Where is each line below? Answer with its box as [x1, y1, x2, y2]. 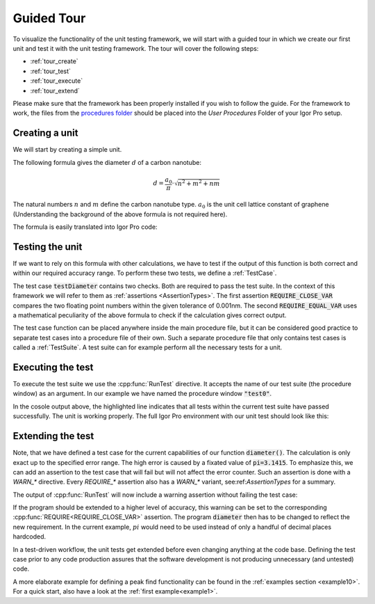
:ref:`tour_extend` [30, 86, 80, 95]
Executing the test [12, 361, 94, 373]
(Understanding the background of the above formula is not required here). [12, 209, 228, 218]
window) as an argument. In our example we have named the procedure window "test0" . [12, 390, 272, 398]
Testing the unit [12, 241, 83, 253]
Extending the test [12, 430, 94, 442]
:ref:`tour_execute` [30, 77, 83, 85]
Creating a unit [12, 127, 78, 139]
